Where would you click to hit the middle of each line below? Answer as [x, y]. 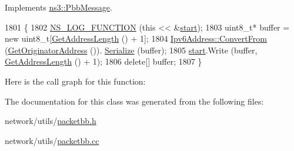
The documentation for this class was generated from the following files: [134, 101]
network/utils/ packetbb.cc [52, 140]
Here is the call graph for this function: [75, 81]
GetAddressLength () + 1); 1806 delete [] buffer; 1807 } [103, 61]
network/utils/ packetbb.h [51, 121]
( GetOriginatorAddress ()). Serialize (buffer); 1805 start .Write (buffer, [131, 50]
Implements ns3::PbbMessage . [59, 7]
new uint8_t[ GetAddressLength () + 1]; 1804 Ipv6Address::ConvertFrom [136, 38]
